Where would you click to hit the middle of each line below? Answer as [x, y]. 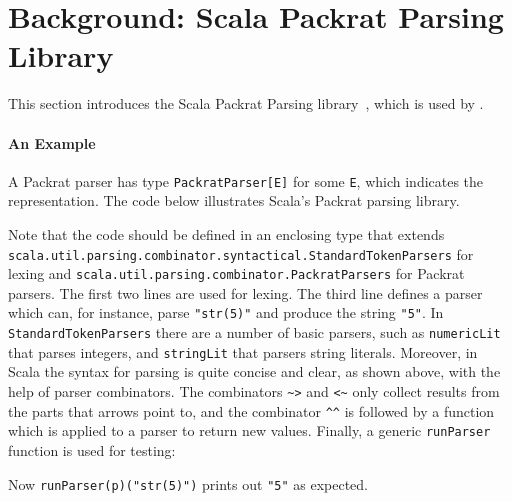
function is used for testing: [92, 449]
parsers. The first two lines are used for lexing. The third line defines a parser [245, 292]
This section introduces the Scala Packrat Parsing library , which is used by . [246, 103]
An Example [52, 142]
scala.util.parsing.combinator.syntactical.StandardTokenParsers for [241, 253]
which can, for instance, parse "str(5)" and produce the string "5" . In [226, 312]
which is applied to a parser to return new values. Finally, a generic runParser [249, 430]
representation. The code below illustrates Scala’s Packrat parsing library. [234, 200]
